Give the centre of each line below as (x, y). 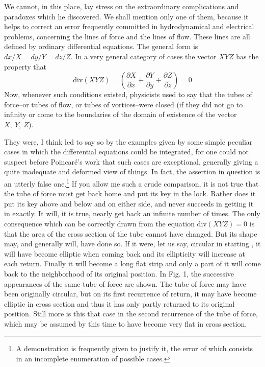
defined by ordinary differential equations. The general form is (101, 46)
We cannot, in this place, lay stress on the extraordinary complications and (122, 6)
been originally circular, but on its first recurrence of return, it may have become (130, 294)
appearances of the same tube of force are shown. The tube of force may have (125, 283)
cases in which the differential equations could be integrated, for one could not (126, 152)
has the (247, 56)
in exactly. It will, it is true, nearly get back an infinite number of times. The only (132, 213)
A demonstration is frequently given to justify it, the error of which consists (135, 348)
